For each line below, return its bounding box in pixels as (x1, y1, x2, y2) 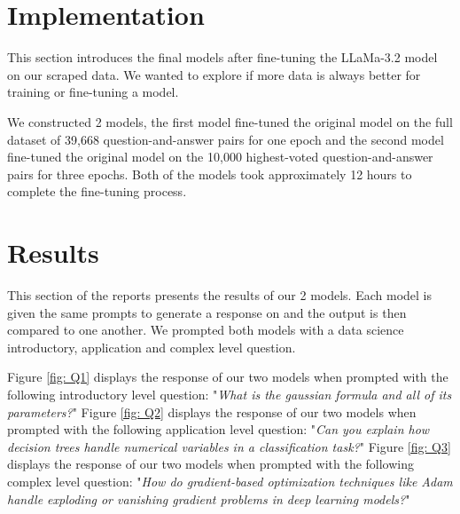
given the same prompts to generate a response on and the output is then (7, 303, 407, 321)
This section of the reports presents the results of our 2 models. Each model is (7, 286, 432, 304)
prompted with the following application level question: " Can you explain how (7, 420, 430, 439)
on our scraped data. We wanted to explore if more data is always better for (7, 65, 421, 83)
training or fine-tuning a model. (7, 83, 179, 101)
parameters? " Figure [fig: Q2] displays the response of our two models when (7, 402, 417, 421)
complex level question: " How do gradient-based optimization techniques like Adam (7, 471, 453, 490)
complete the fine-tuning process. (7, 182, 187, 201)
